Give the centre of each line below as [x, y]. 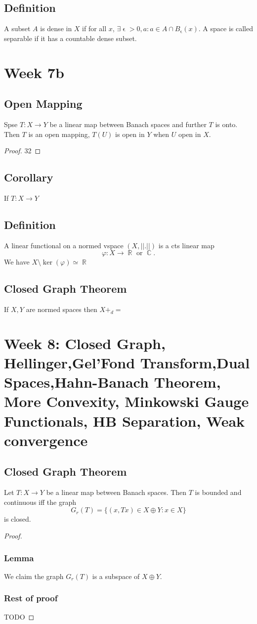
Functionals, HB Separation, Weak [125, 421]
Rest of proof [31, 598]
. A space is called [226, 28]
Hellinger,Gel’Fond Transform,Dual [127, 363]
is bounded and [218, 492]
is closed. [18, 519]
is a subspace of [116, 576]
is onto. [226, 124]
